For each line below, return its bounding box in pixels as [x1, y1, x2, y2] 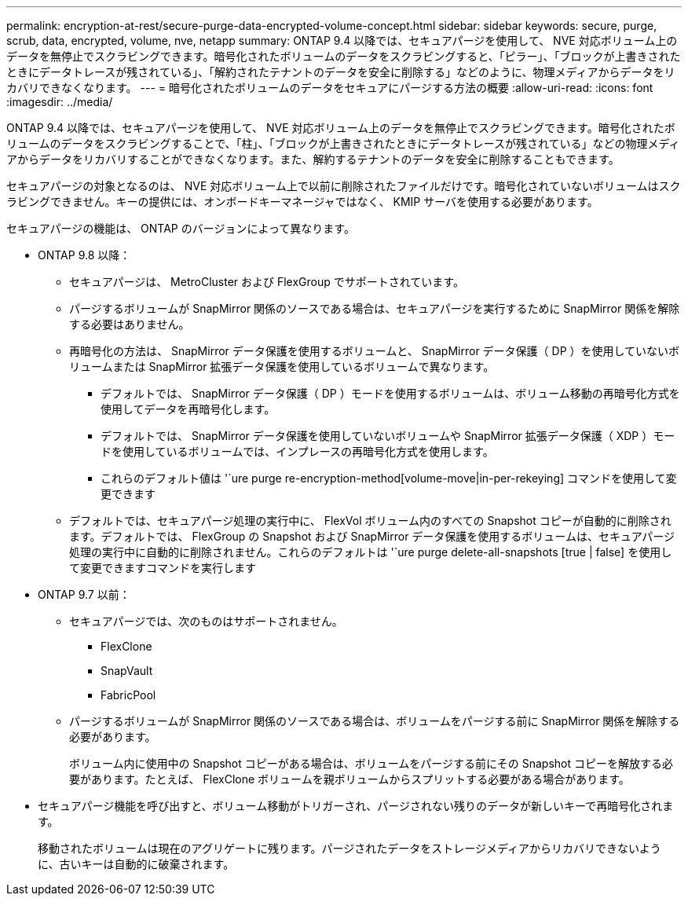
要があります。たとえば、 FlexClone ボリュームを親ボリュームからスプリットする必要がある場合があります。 [69, 772, 630, 786]
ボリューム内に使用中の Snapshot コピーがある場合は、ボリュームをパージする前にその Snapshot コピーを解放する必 [69, 757, 674, 770]
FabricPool [101, 688, 156, 702]
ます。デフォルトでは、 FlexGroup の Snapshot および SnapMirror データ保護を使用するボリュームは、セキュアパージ [69, 530, 675, 543]
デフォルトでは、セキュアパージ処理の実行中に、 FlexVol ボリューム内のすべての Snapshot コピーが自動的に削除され [69, 514, 672, 527]
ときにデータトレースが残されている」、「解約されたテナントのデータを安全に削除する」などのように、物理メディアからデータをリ [6, 65, 675, 79]
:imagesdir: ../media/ [6, 95, 113, 108]
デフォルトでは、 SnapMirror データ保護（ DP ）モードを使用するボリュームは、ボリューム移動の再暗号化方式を [101, 387, 680, 400]
